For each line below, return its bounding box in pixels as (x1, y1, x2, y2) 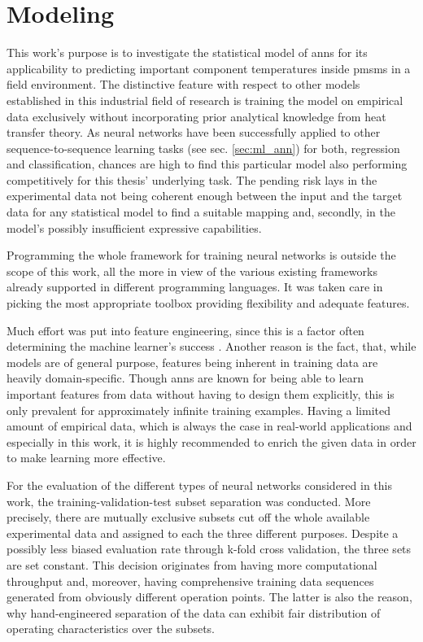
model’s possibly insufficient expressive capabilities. (7, 219, 262, 236)
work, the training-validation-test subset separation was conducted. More (7, 492, 371, 509)
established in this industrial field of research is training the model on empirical (7, 91, 403, 108)
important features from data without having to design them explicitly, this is (7, 386, 395, 402)
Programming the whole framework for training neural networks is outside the (7, 247, 396, 264)
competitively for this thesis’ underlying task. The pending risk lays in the (7, 171, 377, 188)
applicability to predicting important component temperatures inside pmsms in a (7, 59, 411, 76)
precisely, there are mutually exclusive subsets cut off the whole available (7, 509, 370, 526)
